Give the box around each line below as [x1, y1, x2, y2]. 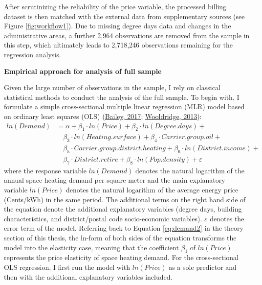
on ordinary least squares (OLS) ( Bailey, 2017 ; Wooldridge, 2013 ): [4, 111, 202, 121]
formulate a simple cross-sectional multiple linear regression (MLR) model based [4, 101, 245, 112]
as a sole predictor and [169, 261, 237, 272]
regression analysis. [4, 49, 61, 59]
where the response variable [4, 165, 87, 175]
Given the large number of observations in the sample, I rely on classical [4, 82, 220, 93]
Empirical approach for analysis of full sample [4, 66, 162, 76]
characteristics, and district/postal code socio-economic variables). [4, 213, 202, 223]
